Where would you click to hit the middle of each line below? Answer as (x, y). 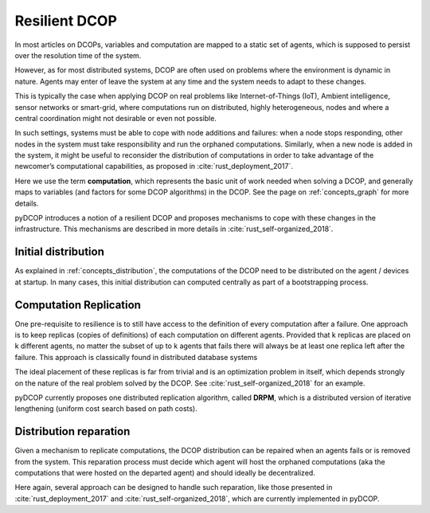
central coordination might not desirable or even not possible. (115, 118)
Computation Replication (78, 305)
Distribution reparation (72, 431)
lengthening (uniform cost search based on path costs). (106, 409)
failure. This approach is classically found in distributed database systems (136, 357)
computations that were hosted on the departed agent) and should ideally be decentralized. (165, 473)
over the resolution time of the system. (78, 55)
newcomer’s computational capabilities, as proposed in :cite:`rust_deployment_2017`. (154, 166)
